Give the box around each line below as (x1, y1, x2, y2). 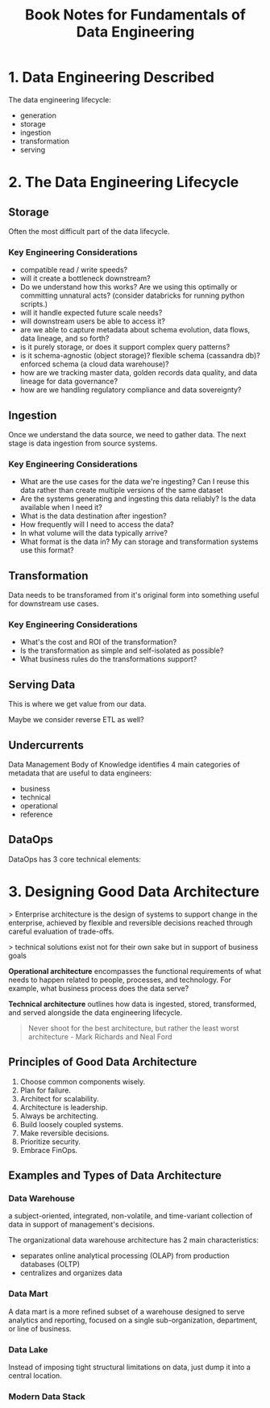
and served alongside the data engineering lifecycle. (8, 1007, 183, 1017)
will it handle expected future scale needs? (19, 308, 163, 318)
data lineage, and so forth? (19, 333, 110, 344)
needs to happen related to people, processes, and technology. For (8, 975, 232, 984)
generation (19, 111, 56, 120)
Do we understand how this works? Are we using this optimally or (19, 282, 238, 292)
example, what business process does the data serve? (8, 983, 189, 993)
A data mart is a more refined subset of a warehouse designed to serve (8, 1306, 245, 1316)
